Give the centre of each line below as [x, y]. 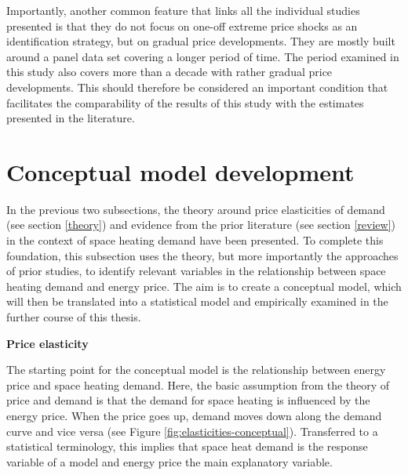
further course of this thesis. [74, 317]
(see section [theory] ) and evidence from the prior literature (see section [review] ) [201, 225]
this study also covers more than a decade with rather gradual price [169, 72]
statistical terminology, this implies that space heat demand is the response [187, 446]
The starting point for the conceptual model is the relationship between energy [196, 370]
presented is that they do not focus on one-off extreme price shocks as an [182, 25]
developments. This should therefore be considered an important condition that [197, 87]
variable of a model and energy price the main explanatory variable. [169, 461]
